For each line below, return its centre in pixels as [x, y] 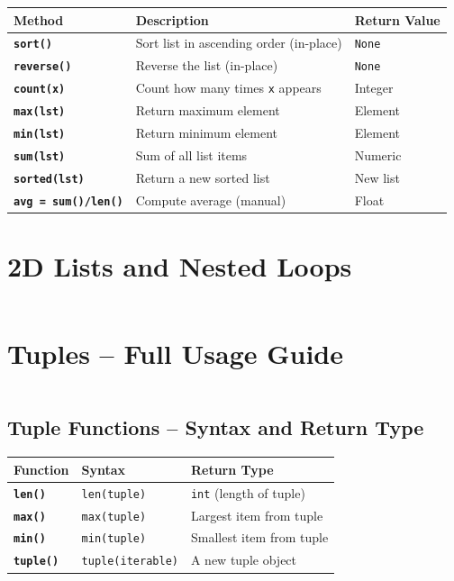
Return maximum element [208, 110]
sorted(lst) [49, 179]
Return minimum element [207, 132]
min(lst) [40, 134]
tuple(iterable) [130, 562]
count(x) [40, 90]
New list [377, 177]
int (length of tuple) [248, 492]
